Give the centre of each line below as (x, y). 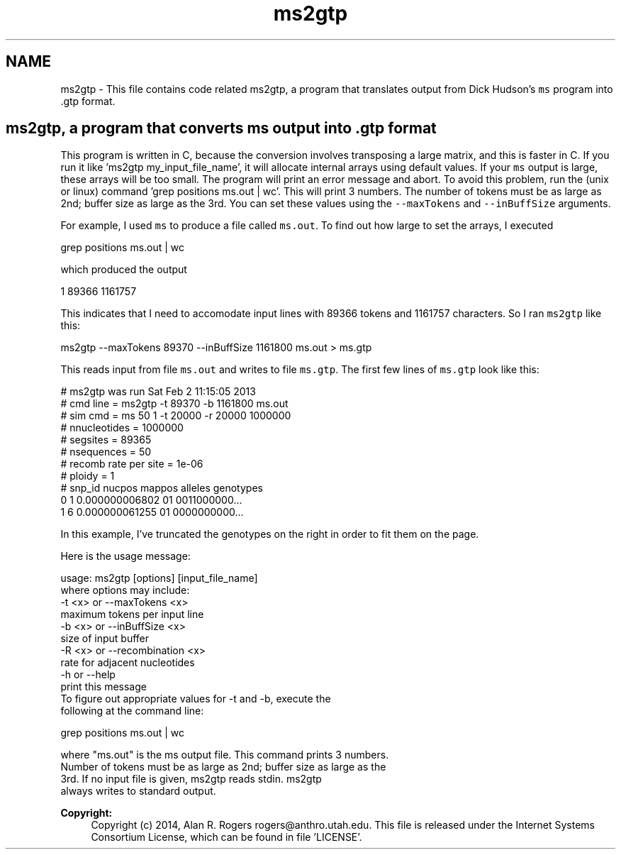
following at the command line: (132, 711)
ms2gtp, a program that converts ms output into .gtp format (221, 128)
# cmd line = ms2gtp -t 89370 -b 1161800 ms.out (174, 404)
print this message (103, 687)
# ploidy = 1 (88, 476)
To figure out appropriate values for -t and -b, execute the (196, 699)
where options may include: (125, 590)
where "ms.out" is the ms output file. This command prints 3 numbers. (225, 755)
